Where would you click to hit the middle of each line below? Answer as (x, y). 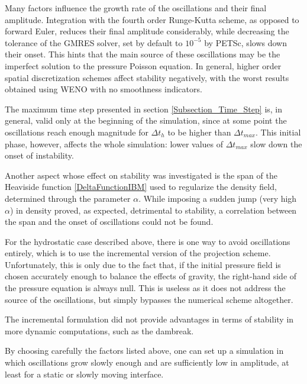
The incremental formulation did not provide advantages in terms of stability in (149, 319)
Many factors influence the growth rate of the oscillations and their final (136, 8)
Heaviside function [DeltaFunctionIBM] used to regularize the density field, (141, 187)
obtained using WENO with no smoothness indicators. (104, 89)
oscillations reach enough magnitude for (77, 132)
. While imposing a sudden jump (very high (218, 198)
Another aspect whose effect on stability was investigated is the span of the (141, 175)
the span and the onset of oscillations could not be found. (109, 222)
